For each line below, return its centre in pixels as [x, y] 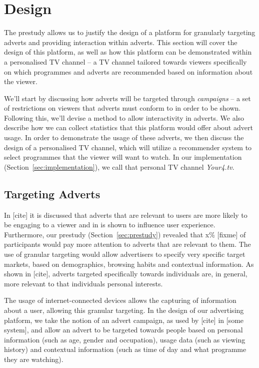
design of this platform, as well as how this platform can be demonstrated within [128, 52]
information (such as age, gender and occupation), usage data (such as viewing [125, 339]
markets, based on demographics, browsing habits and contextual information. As [129, 264]
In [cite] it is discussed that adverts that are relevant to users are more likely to [126, 215]
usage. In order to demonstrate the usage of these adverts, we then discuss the [124, 137]
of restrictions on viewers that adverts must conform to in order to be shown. [122, 108]
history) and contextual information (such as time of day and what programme [125, 349]
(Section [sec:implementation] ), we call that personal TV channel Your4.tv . [119, 166]
